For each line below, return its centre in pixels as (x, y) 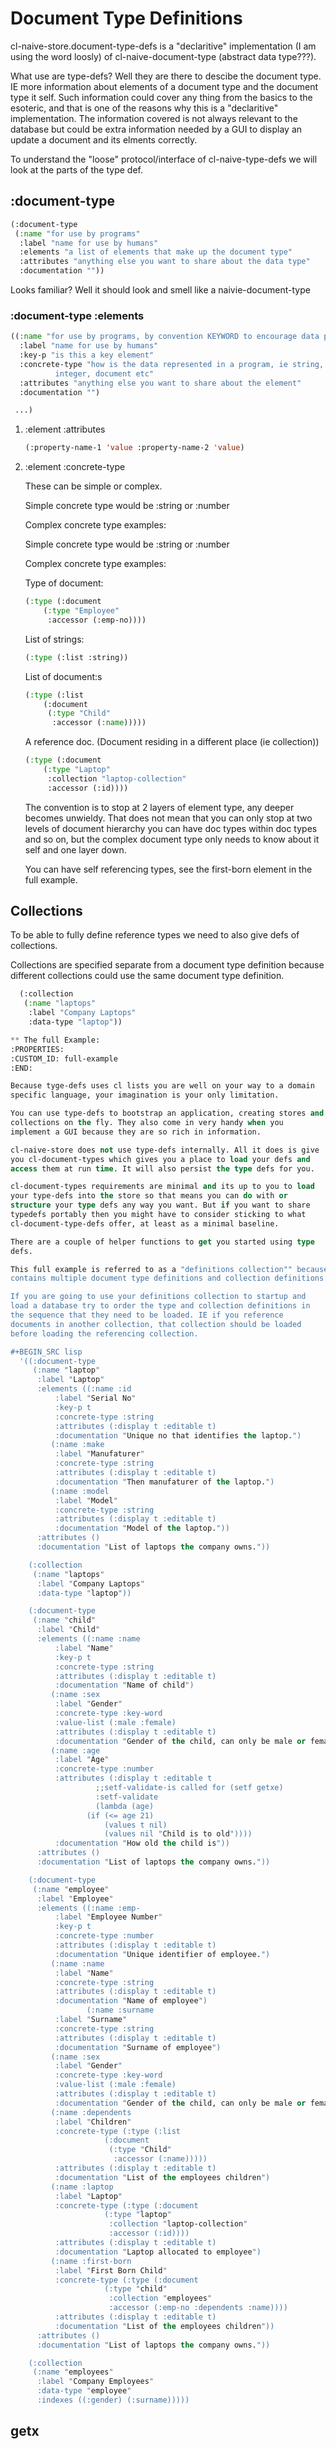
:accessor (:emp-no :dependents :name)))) (198, 2308)
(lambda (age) (125, 1806)
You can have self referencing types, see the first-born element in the (168, 869)
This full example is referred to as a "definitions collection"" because (169, 1269)
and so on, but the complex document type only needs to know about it (172, 839)
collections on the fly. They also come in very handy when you (147, 1123)
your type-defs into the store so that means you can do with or (149, 1196)
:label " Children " (93, 2122)
